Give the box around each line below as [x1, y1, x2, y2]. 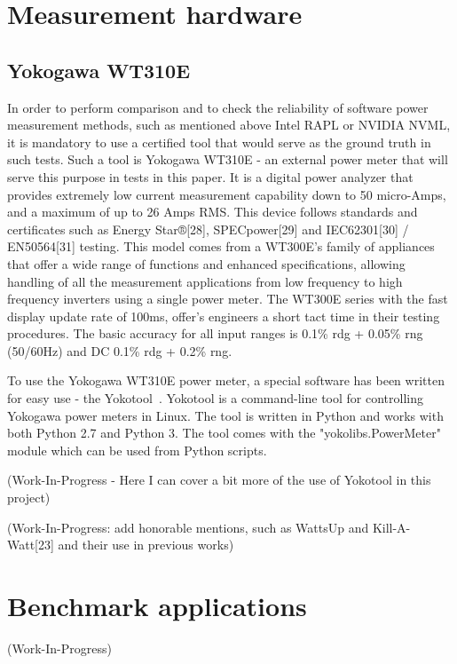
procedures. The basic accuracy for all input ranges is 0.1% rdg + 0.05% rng [7, 324, 423, 343]
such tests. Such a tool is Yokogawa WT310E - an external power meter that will [7, 150, 448, 169]
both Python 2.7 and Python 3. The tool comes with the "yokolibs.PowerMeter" [7, 423, 441, 442]
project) [7, 488, 51, 507]
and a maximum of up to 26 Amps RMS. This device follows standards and [7, 202, 418, 221]
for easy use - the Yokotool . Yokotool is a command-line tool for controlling [7, 389, 423, 407]
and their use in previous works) [58, 535, 234, 554]
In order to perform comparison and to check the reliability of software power [7, 98, 429, 116]
